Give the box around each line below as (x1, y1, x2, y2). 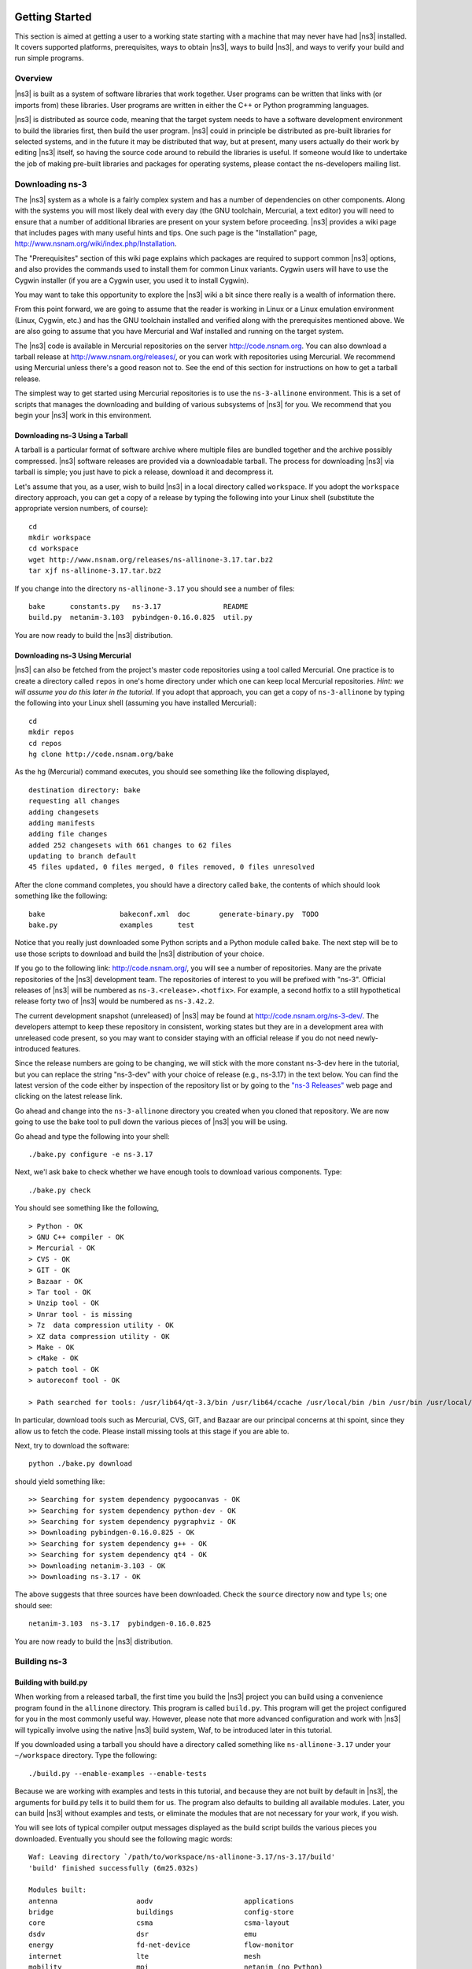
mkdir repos (28, 728, 75, 736)
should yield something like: (14, 1477, 105, 1486)
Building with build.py (14, 1678, 88, 1687)
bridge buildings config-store (28, 1908, 294, 1917)
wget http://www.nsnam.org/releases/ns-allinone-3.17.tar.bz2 (28, 555, 274, 564)
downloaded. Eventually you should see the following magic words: (14, 1834, 233, 1843)
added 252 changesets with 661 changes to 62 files (28, 840, 232, 850)
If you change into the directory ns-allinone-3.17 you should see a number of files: (14, 584, 295, 593)
